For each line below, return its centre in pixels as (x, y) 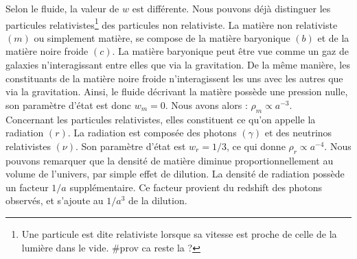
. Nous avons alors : (206, 104)
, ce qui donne (256, 146)
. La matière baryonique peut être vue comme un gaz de (230, 51)
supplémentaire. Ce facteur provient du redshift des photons (196, 187)
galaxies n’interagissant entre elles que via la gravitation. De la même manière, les (178, 65)
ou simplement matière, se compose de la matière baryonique (162, 37)
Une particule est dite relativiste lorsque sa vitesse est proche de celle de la (179, 233)
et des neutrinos (298, 133)
